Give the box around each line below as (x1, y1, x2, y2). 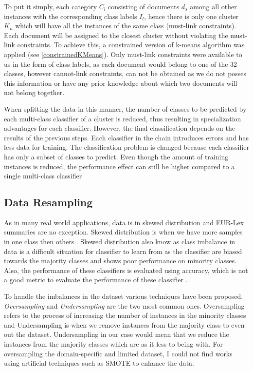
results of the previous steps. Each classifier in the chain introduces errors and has (4, 132, 249, 142)
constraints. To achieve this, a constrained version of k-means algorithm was (17, 39, 245, 50)
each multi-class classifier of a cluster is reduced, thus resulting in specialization (4, 113, 241, 123)
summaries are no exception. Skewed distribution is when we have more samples (4, 227, 243, 237)
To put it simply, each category (4, 1, 97, 11)
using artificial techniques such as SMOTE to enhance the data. (4, 358, 194, 368)
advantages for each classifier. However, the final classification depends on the (4, 123, 235, 133)
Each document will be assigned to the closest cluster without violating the (4, 30, 228, 40)
